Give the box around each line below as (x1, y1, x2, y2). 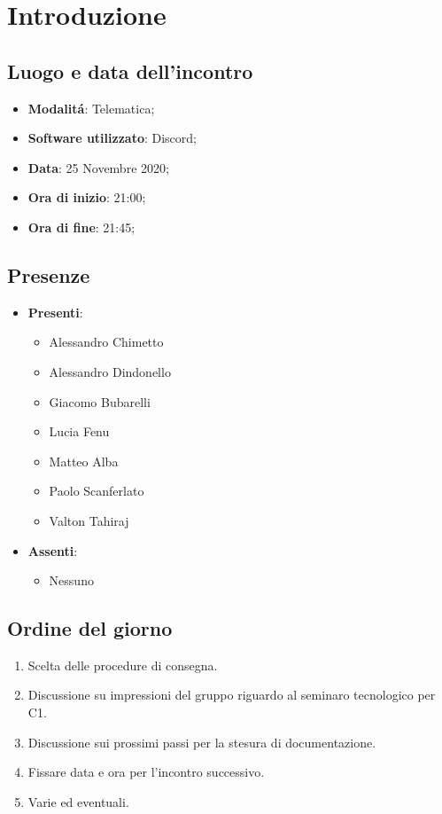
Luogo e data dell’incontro (7, 57, 253, 84)
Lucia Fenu (49, 422, 110, 441)
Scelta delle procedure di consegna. (27, 655, 218, 674)
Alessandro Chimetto (49, 333, 164, 351)
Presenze (7, 261, 90, 288)
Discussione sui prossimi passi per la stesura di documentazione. (27, 732, 376, 751)
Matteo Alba (49, 451, 119, 470)
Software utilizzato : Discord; (27, 129, 197, 147)
